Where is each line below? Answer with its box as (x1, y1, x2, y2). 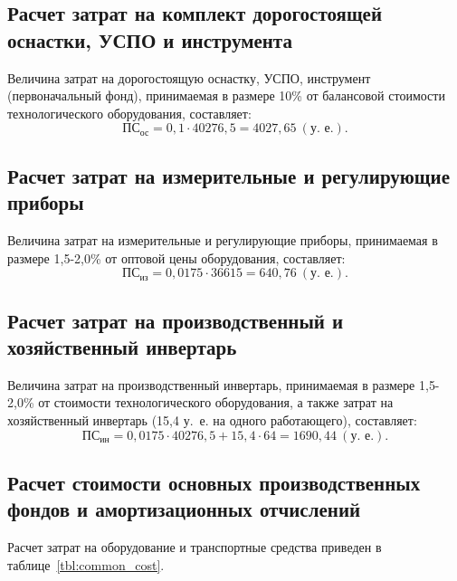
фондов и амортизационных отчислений (7, 495, 361, 523)
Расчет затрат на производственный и (7, 306, 344, 334)
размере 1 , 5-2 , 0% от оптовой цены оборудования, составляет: (7, 248, 346, 267)
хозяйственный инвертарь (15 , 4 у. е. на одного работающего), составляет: (7, 410, 417, 429)
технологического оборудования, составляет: (7, 103, 252, 122)
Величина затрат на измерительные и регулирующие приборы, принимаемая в (7, 230, 438, 249)
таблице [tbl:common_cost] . (7, 555, 165, 574)
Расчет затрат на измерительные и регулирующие (7, 161, 451, 189)
